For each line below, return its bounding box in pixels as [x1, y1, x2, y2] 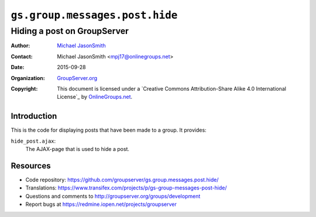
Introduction [11, 111, 57, 121]
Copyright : [11, 85, 38, 92]
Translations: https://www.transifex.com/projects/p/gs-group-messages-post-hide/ [25, 184, 227, 191]
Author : [11, 42, 30, 49]
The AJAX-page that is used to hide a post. [25, 146, 130, 153]
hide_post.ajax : [11, 137, 56, 144]
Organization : [11, 74, 45, 81]
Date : [11, 64, 25, 71]
